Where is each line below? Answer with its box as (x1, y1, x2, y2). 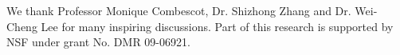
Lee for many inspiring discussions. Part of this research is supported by (41, 18, 394, 34)
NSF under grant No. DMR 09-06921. (6, 33, 190, 50)
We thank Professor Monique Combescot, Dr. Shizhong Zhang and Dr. (6, 2, 351, 18)
